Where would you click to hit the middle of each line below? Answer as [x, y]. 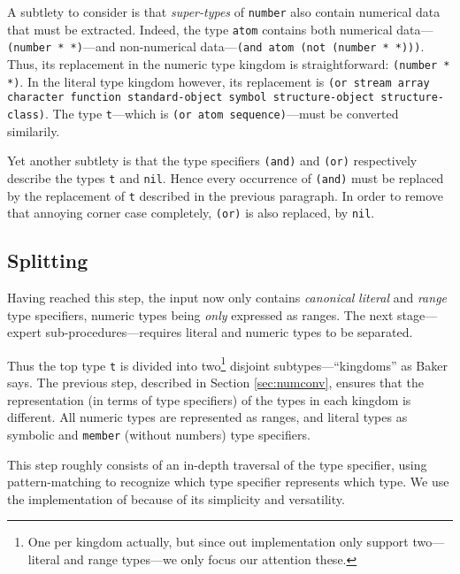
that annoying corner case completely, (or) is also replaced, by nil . [191, 213]
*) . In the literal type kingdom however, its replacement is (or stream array [218, 81]
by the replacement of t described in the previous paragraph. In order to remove [225, 195]
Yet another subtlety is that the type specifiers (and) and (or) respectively [212, 161]
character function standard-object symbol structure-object [191, 98]
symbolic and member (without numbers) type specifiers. [159, 434]
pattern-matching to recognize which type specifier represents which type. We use [228, 482]
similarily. [34, 130]
